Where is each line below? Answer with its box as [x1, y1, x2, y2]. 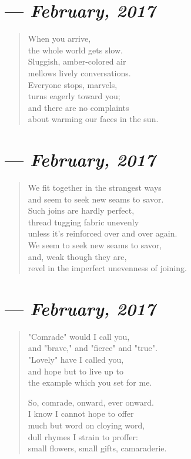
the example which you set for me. [28, 376, 152, 389]
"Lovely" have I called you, [28, 353, 124, 366]
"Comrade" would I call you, [28, 330, 130, 342]
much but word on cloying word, [28, 419, 145, 431]
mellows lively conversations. [28, 66, 131, 79]
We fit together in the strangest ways [28, 181, 162, 193]
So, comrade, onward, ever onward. [28, 396, 154, 408]
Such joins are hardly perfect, [28, 204, 135, 217]
